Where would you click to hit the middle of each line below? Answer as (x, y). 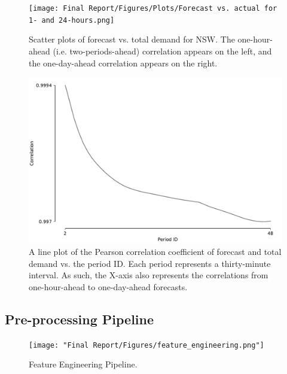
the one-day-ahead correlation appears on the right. (123, 63)
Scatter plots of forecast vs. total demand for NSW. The (132, 39)
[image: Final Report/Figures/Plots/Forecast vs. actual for (153, 8)
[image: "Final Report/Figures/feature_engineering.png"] (146, 345)
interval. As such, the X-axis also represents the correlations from (149, 275)
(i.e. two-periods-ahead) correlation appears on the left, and (162, 51)
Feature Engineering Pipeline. (83, 364)
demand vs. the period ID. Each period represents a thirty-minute (150, 263)
